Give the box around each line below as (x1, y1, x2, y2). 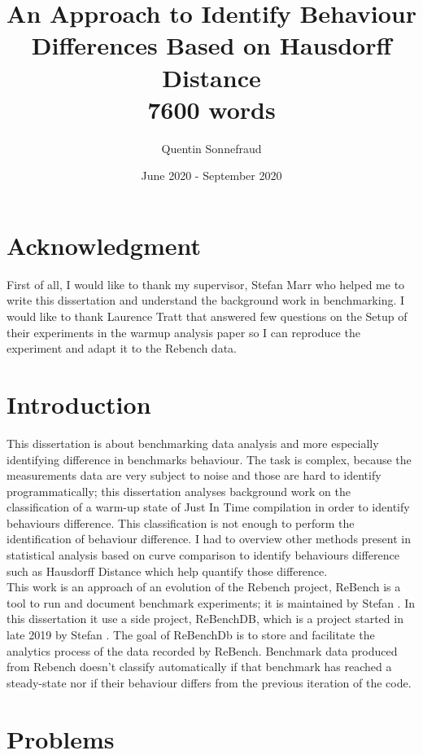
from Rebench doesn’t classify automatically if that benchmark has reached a (7, 658, 392, 675)
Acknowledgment (7, 228, 201, 261)
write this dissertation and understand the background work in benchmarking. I (7, 292, 405, 309)
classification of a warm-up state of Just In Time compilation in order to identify (7, 498, 410, 516)
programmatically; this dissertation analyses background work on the (7, 482, 351, 499)
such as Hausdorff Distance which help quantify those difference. (7, 562, 328, 579)
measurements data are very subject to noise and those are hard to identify (7, 467, 382, 484)
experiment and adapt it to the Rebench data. (7, 340, 237, 357)
